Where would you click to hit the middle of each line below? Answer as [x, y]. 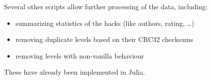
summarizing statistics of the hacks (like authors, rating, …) [105, 23]
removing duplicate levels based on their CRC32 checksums [104, 39]
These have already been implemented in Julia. [75, 72]
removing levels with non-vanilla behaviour [80, 55]
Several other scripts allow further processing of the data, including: [106, 6]
